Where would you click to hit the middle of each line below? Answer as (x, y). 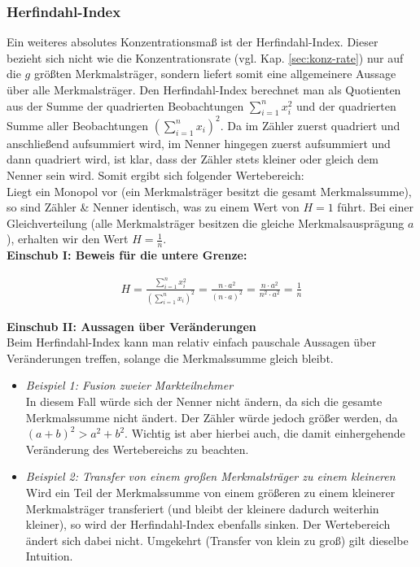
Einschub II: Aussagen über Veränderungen (131, 326)
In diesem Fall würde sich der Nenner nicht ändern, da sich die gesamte (204, 401)
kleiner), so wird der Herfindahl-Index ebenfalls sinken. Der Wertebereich (208, 524)
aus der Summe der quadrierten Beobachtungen (125, 105)
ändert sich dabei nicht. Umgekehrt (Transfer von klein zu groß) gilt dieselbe (217, 540)
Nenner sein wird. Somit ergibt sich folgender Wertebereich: (155, 175)
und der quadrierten (346, 105)
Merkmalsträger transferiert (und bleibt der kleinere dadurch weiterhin (202, 508)
